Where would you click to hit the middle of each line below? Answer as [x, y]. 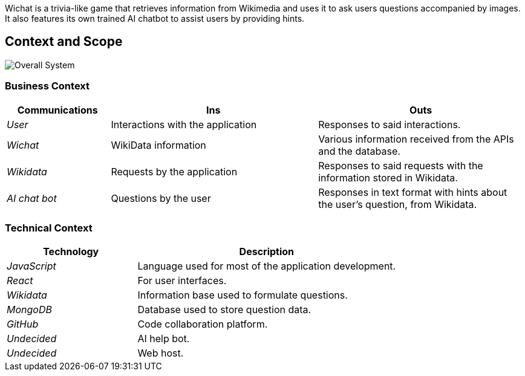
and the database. [359, 151]
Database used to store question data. [224, 310]
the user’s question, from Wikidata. [398, 204]
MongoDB [29, 310]
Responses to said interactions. [390, 124]
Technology [71, 252]
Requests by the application [174, 171]
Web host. [161, 353]
